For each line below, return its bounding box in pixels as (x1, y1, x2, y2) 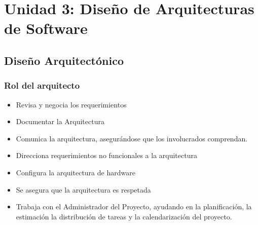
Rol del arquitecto (4, 79, 80, 92)
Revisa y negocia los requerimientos (16, 99, 127, 109)
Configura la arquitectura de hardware (16, 167, 135, 177)
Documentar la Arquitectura (16, 116, 104, 127)
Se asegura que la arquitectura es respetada (16, 184, 151, 195)
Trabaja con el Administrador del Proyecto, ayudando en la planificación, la (16, 201, 252, 212)
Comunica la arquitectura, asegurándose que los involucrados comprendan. (16, 133, 248, 143)
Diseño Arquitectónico (4, 52, 124, 68)
